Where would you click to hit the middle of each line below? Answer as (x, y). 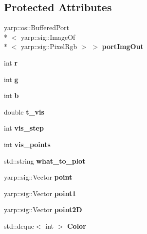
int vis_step (24, 128)
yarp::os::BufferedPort (37, 27)
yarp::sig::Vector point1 (40, 193)
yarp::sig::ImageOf (48, 37)
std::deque (19, 226)
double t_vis (24, 111)
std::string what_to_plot (45, 160)
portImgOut (123, 46)
